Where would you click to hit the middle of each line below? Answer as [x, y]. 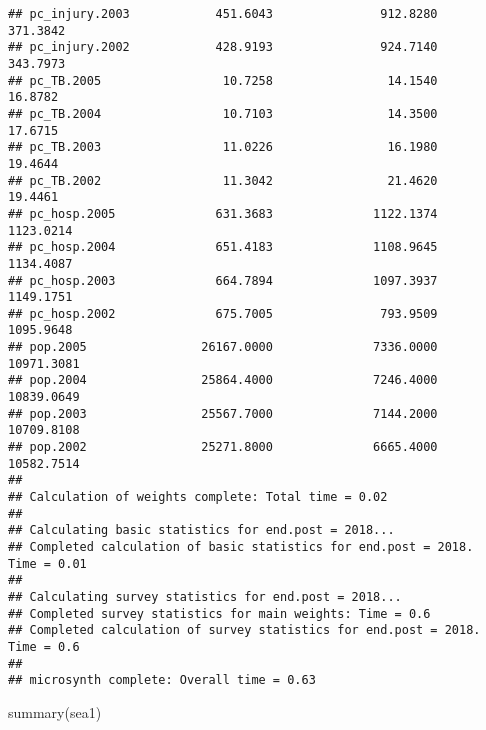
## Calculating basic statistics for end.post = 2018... [201, 530]
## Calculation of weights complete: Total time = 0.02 [198, 497]
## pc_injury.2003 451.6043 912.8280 [223, 14]
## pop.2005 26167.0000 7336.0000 [223, 347]
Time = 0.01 [47, 563]
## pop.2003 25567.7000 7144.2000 [223, 413]
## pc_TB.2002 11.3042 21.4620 [223, 180]
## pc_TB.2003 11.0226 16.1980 [223, 147]
